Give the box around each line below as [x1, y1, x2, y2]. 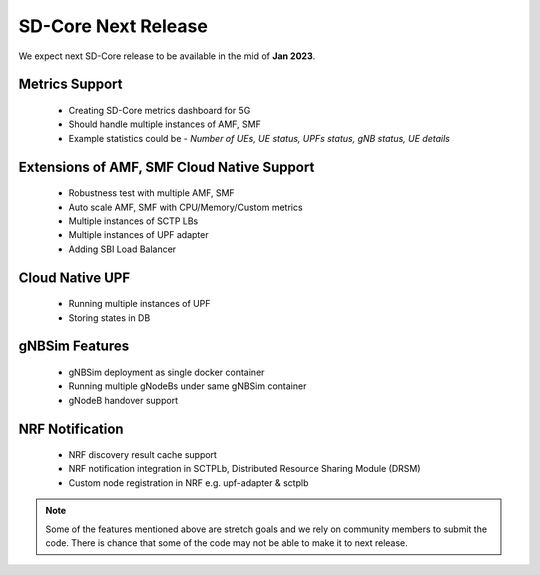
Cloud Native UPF [18, 269, 130, 286]
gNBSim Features [18, 338, 130, 355]
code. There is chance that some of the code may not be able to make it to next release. [45, 537, 409, 549]
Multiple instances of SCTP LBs [68, 215, 199, 227]
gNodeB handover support [68, 394, 179, 406]
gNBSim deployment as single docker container [68, 366, 265, 378]
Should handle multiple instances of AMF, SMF [68, 118, 262, 130]
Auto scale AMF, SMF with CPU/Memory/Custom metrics [68, 201, 304, 213]
